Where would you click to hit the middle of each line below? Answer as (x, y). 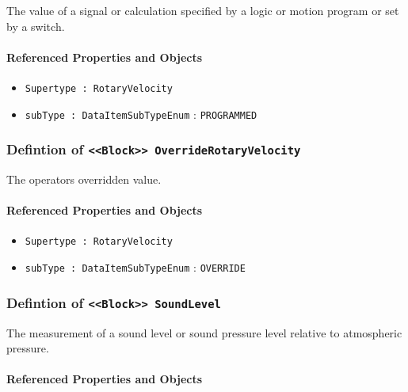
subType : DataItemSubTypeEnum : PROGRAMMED (141, 114)
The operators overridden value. (84, 179)
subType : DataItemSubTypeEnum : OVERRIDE (135, 267)
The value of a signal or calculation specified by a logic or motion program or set (203, 10)
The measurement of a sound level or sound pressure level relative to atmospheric (204, 332)
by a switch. (36, 26)
